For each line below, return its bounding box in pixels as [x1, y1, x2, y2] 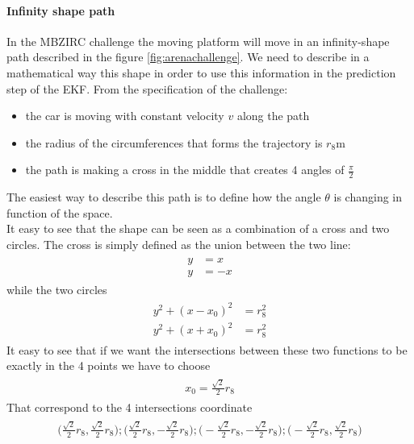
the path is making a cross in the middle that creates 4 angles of [25, 161, 345, 178]
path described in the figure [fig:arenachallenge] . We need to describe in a [6, 48, 370, 65]
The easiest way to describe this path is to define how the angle [6, 189, 321, 205]
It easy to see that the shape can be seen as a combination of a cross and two [6, 220, 390, 237]
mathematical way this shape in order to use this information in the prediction [6, 64, 396, 81]
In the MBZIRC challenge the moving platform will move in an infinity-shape [6, 32, 390, 49]
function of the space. [6, 204, 113, 221]
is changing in [333, 189, 403, 205]
